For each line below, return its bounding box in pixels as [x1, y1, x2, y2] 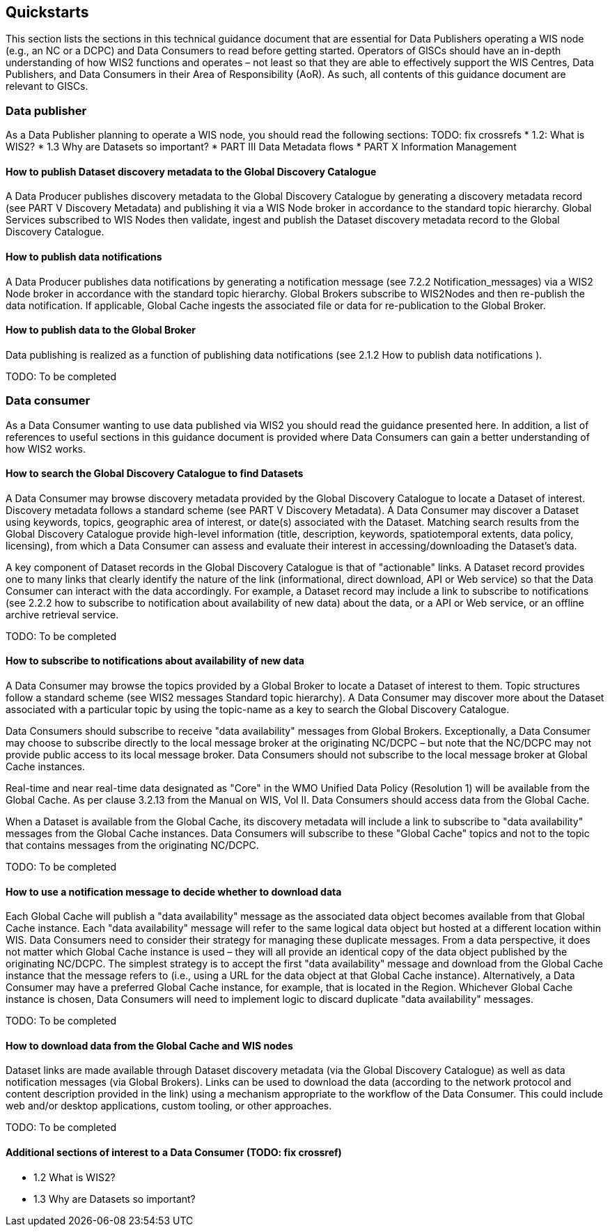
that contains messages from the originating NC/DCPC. [6, 839, 259, 852]
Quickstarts [6, 3, 89, 21]
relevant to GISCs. [6, 80, 88, 93]
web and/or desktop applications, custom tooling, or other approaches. [6, 1100, 332, 1112]
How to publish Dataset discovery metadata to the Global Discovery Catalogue [6, 165, 377, 178]
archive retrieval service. [6, 608, 119, 621]
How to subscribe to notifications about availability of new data [6, 655, 304, 667]
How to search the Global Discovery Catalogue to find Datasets [6, 467, 304, 480]
